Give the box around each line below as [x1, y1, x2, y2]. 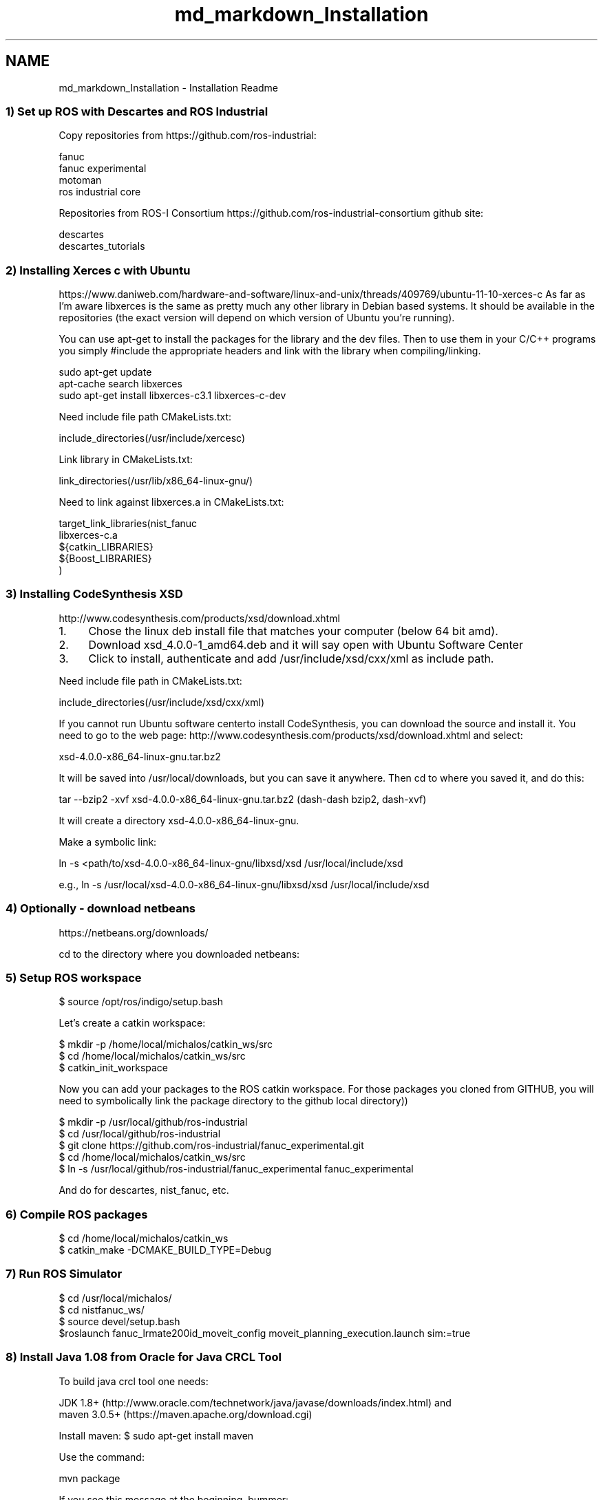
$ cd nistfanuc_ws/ [59, 1303, 145, 1316]
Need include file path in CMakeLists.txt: [59, 674, 242, 687]
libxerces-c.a [59, 529, 118, 542]
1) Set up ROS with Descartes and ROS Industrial [6, 104, 268, 118]
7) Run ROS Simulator [6, 1267, 123, 1281]
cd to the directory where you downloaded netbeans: [59, 947, 300, 960]
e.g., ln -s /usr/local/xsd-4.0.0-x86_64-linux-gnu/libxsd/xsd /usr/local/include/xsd [59, 878, 430, 890]
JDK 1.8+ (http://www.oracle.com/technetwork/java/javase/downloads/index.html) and [59, 1396, 452, 1408]
